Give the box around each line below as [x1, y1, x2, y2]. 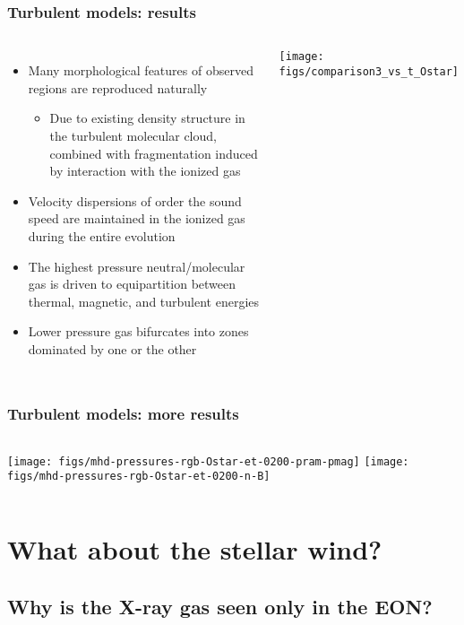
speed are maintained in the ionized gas [28, 209, 245, 228]
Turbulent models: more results [7, 403, 239, 425]
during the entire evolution [28, 226, 176, 245]
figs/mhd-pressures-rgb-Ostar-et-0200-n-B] [7, 470, 271, 483]
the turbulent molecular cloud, [49, 126, 217, 144]
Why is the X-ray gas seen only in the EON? [7, 592, 433, 620]
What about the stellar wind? [7, 531, 382, 568]
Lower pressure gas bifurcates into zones [28, 322, 249, 341]
